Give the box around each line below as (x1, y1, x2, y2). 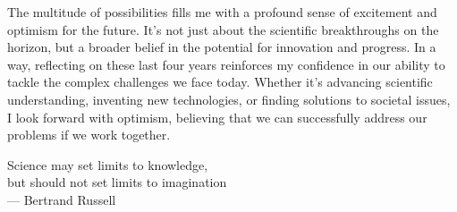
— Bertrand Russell (7, 190, 116, 208)
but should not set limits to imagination (7, 173, 227, 191)
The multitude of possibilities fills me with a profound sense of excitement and (7, 3, 437, 21)
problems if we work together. (7, 125, 171, 144)
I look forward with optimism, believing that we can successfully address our (7, 107, 427, 126)
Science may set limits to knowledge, (7, 155, 208, 174)
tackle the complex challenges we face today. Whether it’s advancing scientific (7, 72, 433, 91)
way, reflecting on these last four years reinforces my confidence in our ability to (7, 55, 445, 73)
